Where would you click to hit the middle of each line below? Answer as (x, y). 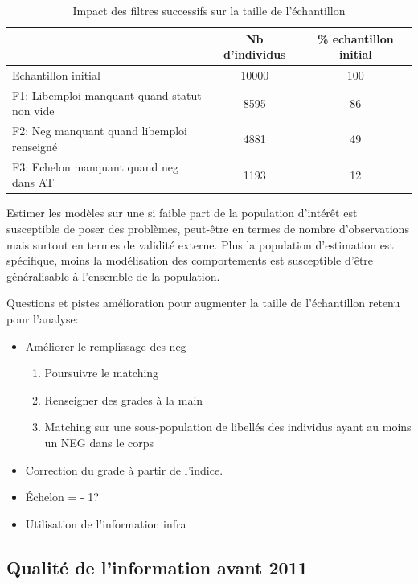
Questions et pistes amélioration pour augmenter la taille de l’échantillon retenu (203, 303)
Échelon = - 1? (62, 497)
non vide (33, 111)
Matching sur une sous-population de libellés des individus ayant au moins (228, 427)
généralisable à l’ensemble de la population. (113, 276)
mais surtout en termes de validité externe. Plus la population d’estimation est (200, 244)
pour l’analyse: (43, 319)
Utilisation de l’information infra (106, 523)
